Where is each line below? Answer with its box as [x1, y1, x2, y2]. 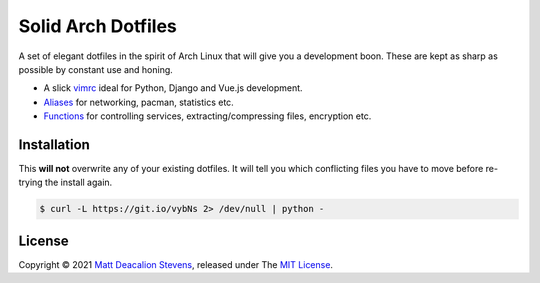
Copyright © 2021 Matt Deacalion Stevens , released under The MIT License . [18, 258, 334, 270]
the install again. [45, 176, 113, 189]
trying [18, 176, 44, 189]
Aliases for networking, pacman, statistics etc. [43, 96, 234, 108]
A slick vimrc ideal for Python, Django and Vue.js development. [43, 82, 304, 94]
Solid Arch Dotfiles [18, 15, 177, 37]
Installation [18, 136, 90, 153]
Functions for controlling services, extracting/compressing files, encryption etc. [43, 110, 372, 122]
